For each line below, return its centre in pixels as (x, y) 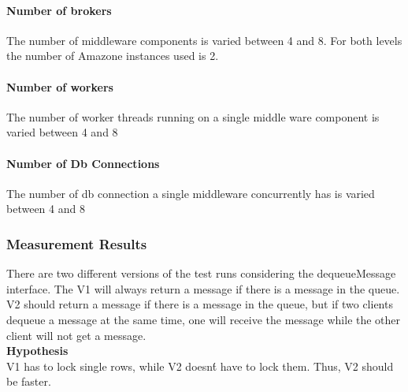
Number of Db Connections (83, 163)
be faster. (29, 381)
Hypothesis (37, 351)
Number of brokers (59, 10)
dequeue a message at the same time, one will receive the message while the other (204, 319)
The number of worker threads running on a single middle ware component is (193, 116)
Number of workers (60, 86)
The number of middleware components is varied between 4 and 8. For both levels (204, 40)
